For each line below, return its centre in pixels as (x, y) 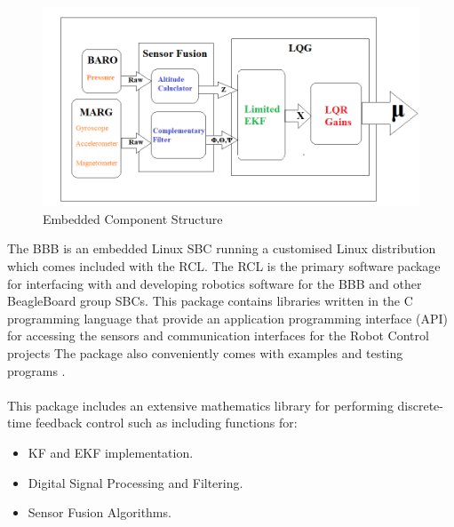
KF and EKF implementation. (111, 452)
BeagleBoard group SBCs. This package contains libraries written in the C (210, 301)
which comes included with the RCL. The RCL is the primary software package (224, 266)
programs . (36, 370)
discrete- (420, 405)
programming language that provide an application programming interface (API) (227, 318)
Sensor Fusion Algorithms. (100, 512)
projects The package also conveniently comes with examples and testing (205, 353)
